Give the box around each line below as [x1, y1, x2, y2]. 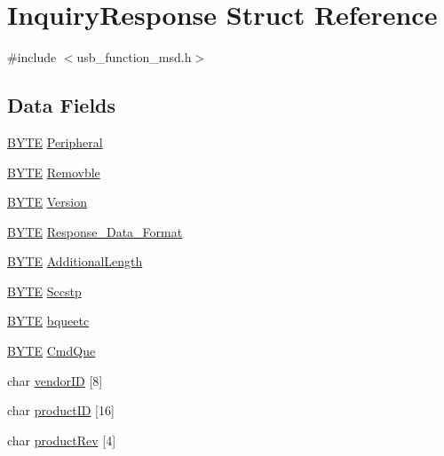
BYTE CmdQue [7, 342, 96, 360]
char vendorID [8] [7, 371, 103, 389]
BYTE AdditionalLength [7, 252, 143, 271]
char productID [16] [7, 401, 115, 420]
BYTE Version [7, 193, 87, 211]
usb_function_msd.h [76, 48, 192, 67]
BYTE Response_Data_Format [7, 222, 183, 240]
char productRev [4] [7, 430, 116, 449]
